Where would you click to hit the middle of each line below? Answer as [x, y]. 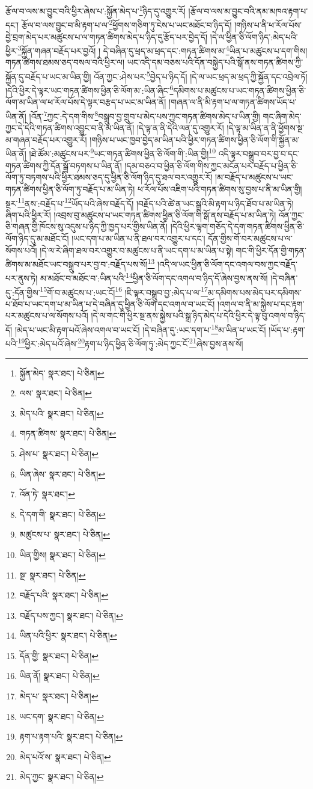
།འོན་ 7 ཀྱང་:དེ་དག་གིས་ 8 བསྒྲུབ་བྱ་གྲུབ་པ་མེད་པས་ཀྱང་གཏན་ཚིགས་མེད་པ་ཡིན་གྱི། [144, 115]
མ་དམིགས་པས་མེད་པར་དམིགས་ [254, 292]
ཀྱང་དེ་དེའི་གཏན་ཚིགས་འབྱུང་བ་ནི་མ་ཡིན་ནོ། [70, 128]
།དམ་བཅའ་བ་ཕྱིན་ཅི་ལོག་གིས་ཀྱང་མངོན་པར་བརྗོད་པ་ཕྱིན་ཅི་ [211, 165]
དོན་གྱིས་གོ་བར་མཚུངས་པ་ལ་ [250, 238]
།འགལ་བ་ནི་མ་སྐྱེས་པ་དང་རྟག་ [261, 303]
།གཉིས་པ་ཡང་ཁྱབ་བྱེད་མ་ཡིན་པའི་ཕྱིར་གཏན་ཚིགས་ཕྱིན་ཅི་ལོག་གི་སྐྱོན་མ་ [195, 139]
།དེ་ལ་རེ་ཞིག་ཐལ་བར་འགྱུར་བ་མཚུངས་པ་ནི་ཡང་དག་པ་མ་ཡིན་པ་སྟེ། [136, 250]
